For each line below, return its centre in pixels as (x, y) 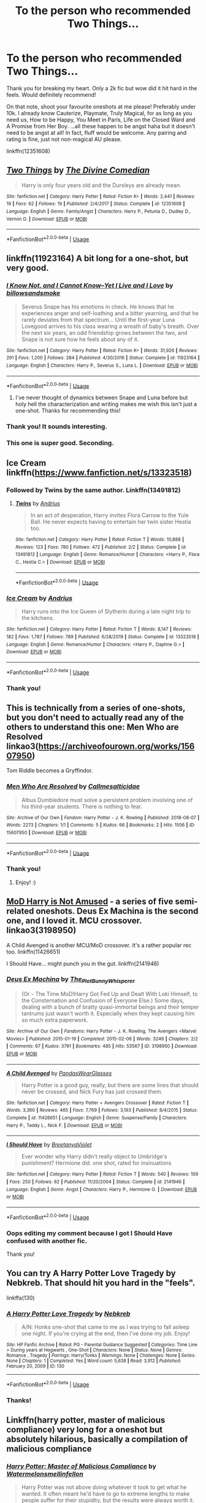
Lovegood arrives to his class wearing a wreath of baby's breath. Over (110, 326)
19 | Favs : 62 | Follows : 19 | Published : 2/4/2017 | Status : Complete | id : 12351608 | (96, 204)
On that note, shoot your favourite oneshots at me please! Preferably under (101, 106)
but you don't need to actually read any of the (95, 718)
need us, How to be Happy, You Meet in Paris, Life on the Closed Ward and (101, 120)
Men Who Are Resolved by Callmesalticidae (73, 787)
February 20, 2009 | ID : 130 (35, 1366)
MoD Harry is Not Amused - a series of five (90, 902)
